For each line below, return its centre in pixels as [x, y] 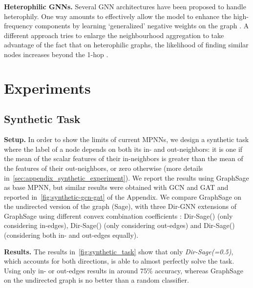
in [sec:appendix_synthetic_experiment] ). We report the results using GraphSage [126, 177]
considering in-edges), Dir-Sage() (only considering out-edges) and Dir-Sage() [119, 225]
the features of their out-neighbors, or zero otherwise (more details [104, 168]
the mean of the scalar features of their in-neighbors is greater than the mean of [124, 158]
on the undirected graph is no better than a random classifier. [96, 280]
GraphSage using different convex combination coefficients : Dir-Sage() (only [118, 216]
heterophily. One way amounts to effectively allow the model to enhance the [118, 16]
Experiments [47, 88]
